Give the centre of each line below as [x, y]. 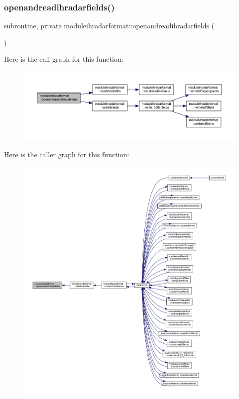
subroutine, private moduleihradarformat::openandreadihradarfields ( [109, 26]
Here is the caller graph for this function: [67, 154]
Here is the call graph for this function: [64, 59]
